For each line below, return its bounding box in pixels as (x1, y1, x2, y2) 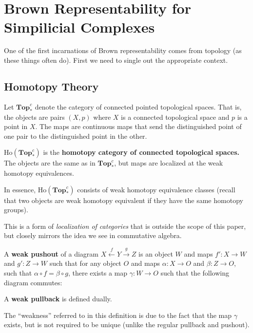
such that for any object (49, 258, 121, 268)
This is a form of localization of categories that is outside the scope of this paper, (4, 221, 246, 231)
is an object (138, 248, 173, 259)
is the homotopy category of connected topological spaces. (43, 147, 240, 157)
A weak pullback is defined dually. (4, 294, 112, 304)
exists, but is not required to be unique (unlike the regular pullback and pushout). (4, 319, 250, 330)
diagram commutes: (4, 277, 62, 287)
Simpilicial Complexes (4, 17, 155, 37)
